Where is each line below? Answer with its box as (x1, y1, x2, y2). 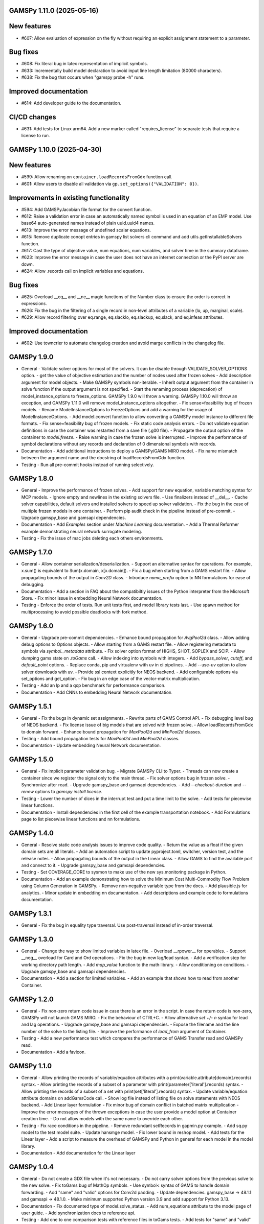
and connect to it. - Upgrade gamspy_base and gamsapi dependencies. (21, 862, 166, 869)
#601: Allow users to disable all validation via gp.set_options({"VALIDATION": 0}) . (21, 181, 199, 187)
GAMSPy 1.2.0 (9, 995, 54, 1003)
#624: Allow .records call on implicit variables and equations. (21, 268, 144, 274)
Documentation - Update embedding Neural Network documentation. (21, 742, 161, 749)
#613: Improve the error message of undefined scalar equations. (21, 227, 151, 233)
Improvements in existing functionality (9, 193, 130, 202)
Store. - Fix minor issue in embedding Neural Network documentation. (21, 595, 163, 601)
